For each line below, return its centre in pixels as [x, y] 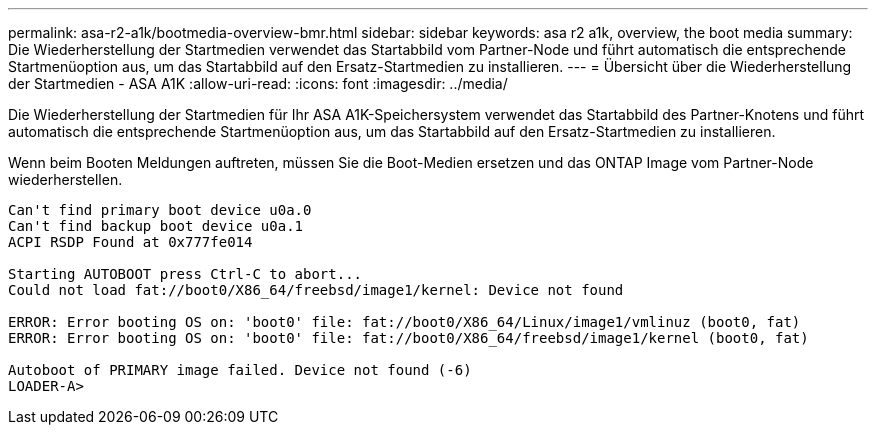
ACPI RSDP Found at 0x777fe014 [130, 242]
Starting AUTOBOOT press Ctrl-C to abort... [185, 274]
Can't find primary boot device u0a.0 [160, 210]
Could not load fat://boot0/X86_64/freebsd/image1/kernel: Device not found [316, 290]
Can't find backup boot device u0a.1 [156, 226]
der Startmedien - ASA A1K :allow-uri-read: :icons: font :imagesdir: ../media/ [258, 83]
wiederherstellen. [65, 179]
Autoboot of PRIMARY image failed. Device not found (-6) [240, 370]
